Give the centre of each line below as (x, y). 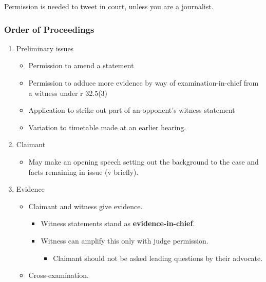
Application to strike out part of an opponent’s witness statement (132, 110)
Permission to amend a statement (81, 65)
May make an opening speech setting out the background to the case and (144, 161)
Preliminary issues (45, 48)
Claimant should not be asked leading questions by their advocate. (158, 258)
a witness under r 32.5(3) (68, 93)
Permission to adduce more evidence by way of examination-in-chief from (144, 83)
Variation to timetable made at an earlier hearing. (107, 127)
